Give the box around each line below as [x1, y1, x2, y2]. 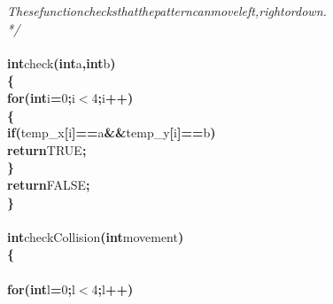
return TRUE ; [7, 140, 87, 159]
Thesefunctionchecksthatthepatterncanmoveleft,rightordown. [7, 2, 327, 19]
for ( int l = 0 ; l [7, 279, 75, 298]
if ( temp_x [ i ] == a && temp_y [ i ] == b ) [7, 123, 216, 142]
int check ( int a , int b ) [7, 53, 116, 72]
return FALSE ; [7, 175, 90, 193]
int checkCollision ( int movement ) [7, 227, 184, 246]
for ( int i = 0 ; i [7, 88, 75, 106]
